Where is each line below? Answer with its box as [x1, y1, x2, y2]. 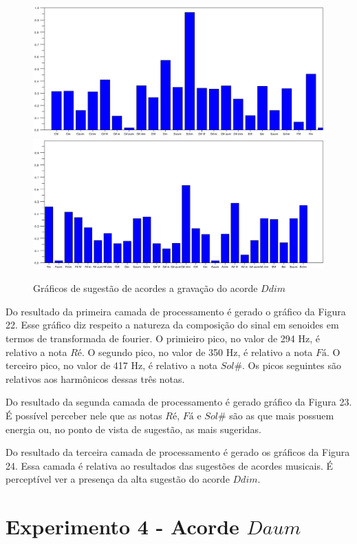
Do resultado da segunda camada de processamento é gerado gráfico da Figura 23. [6, 395, 352, 409]
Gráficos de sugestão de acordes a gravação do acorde [33, 281, 258, 295]
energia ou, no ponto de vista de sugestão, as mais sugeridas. [6, 421, 261, 436]
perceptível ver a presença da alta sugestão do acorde [6, 472, 230, 486]
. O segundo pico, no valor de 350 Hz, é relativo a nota [82, 344, 313, 359]
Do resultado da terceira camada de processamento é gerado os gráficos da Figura [6, 445, 350, 459]
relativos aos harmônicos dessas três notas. [6, 371, 185, 386]
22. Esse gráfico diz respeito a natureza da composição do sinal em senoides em [6, 317, 339, 332]
